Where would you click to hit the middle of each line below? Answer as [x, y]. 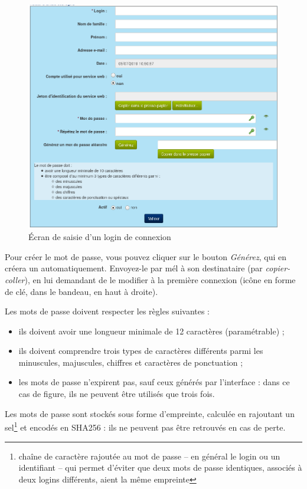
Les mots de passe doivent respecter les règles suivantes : [107, 311]
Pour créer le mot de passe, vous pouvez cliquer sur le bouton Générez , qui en [146, 256]
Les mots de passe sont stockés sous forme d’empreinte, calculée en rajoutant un [150, 413]
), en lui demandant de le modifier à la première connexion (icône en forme [160, 279]
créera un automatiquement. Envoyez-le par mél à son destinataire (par [134, 268]
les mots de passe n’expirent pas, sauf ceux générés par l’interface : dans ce [154, 382]
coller [15, 279]
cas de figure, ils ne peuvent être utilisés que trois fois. [117, 394]
